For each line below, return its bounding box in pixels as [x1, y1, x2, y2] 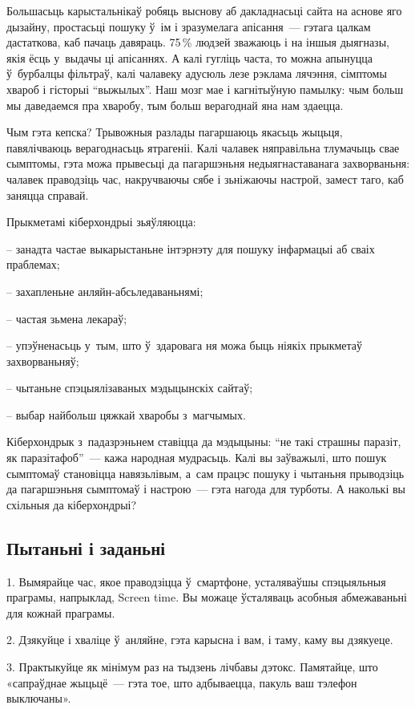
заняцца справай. [6, 186, 89, 203]
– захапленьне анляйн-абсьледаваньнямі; [6, 282, 203, 299]
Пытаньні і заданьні [6, 535, 166, 560]
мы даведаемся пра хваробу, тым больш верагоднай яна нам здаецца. [6, 96, 344, 113]
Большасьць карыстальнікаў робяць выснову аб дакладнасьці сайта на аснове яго [6, 2, 402, 18]
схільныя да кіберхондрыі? [6, 496, 137, 513]
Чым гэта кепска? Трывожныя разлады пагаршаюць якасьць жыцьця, [6, 124, 343, 140]
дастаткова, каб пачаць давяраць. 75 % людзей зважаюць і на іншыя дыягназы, [6, 34, 389, 51]
